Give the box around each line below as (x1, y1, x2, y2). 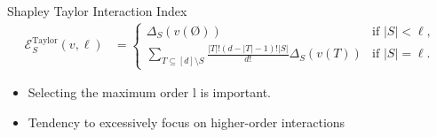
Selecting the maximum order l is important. (28, 83, 271, 102)
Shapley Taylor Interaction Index (7, 2, 187, 19)
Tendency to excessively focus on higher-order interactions (28, 112, 346, 131)
